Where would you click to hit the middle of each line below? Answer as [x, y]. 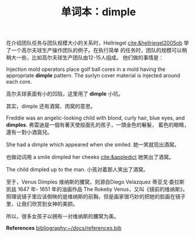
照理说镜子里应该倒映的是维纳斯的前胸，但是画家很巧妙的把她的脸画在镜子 [96, 197]
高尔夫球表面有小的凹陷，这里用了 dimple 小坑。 [65, 94]
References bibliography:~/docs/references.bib [64, 228]
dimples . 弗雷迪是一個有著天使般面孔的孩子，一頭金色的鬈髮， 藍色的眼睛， [98, 125]
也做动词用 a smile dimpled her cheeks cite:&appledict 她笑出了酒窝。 [90, 157]
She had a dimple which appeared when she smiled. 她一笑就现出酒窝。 [93, 145]
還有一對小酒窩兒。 [29, 132]
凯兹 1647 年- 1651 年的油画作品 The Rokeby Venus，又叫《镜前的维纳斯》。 [97, 189]
